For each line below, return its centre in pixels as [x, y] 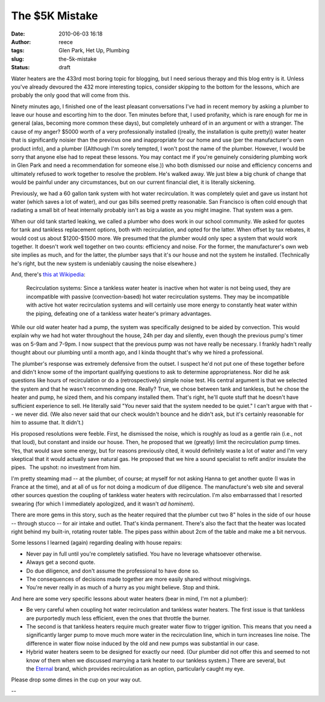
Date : [18, 34]
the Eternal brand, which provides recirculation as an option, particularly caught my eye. [135, 668]
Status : [20, 67]
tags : [18, 51]
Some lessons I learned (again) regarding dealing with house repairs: [97, 543]
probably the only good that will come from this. [71, 95]
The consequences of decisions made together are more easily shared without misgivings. [139, 579]
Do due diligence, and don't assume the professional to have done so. [113, 571]
